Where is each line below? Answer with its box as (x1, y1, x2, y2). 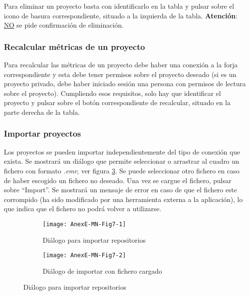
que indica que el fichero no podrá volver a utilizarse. (4, 203, 161, 214)
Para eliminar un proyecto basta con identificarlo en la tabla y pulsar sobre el (4, 1, 234, 11)
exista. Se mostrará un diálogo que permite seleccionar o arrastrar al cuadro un (4, 156, 239, 166)
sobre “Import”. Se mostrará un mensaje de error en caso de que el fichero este (4, 185, 237, 195)
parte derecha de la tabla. (4, 107, 80, 117)
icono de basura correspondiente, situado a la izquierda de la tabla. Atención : (4, 10, 238, 20)
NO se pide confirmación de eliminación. (4, 20, 124, 30)
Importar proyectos (4, 127, 81, 140)
